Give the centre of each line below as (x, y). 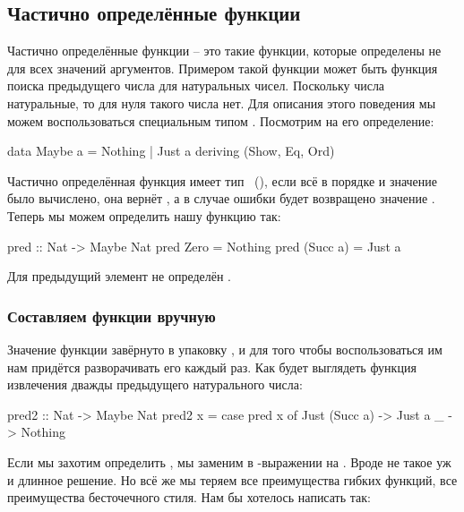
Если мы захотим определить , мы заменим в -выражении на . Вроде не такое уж (229, 461)
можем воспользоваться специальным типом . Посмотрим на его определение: (221, 120)
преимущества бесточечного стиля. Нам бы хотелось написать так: (189, 497)
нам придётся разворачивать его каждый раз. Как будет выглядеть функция (212, 367)
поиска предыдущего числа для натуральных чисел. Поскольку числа (196, 85)
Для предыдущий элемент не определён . (120, 276)
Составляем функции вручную (112, 316)
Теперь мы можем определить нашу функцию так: (144, 215)
